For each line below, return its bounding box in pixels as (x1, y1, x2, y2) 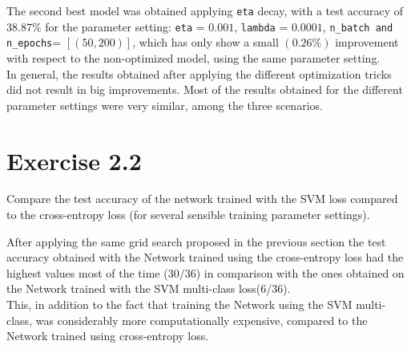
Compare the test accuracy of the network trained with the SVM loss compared (6, 190, 398, 207)
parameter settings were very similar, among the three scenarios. (6, 96, 323, 113)
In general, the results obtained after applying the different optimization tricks (6, 65, 392, 82)
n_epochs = (6, 34, 62, 51)
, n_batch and (322, 18, 393, 34)
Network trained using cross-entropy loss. (6, 327, 209, 344)
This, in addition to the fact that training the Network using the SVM (6, 296, 353, 313)
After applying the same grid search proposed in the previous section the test (6, 233, 386, 250)
